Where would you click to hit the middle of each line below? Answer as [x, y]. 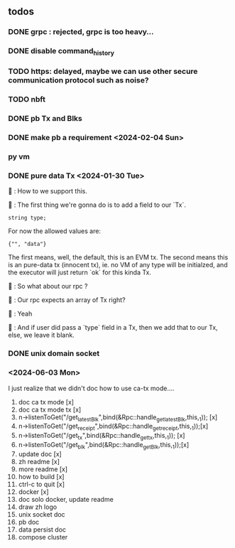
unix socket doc [42, 514]
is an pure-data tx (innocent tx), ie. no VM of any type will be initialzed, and [118, 265]
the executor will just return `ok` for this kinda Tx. [80, 272]
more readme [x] [43, 469]
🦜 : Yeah [20, 314]
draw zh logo [38, 507]
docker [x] [33, 491]
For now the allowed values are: [55, 231]
